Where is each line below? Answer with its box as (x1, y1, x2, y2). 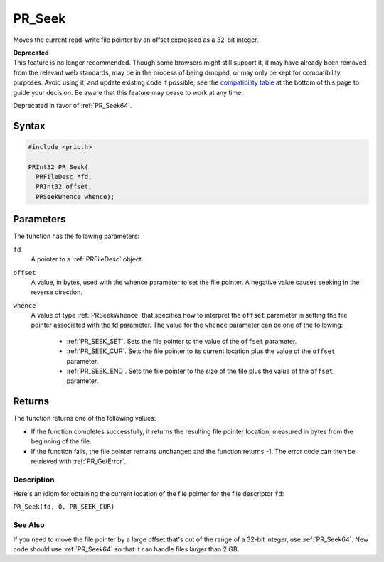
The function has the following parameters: (13, 232, 140, 241)
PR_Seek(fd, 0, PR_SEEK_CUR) (13, 503, 115, 511)
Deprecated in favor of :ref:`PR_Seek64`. (13, 101, 132, 109)
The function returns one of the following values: (13, 414, 156, 423)
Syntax (13, 119, 46, 131)
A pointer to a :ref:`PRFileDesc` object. (31, 255, 144, 264)
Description (13, 475, 55, 485)
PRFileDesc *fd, (36, 173, 92, 181)
